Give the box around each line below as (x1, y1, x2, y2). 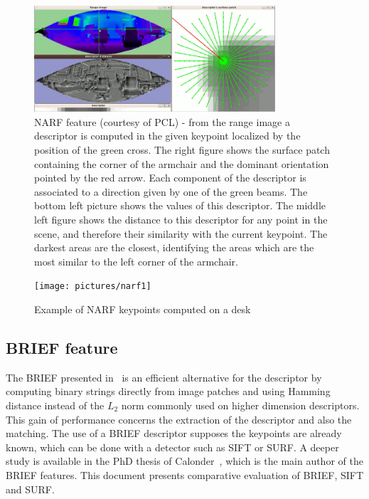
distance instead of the (6, 398, 105, 412)
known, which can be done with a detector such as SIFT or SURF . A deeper (6, 439, 339, 454)
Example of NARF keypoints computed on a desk (34, 302, 251, 317)
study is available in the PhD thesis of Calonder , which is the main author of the (6, 453, 363, 468)
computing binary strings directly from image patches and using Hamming (6, 384, 331, 399)
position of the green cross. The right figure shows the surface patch (34, 142, 330, 157)
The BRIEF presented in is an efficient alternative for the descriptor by (6, 369, 322, 384)
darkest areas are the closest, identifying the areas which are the (34, 240, 314, 255)
